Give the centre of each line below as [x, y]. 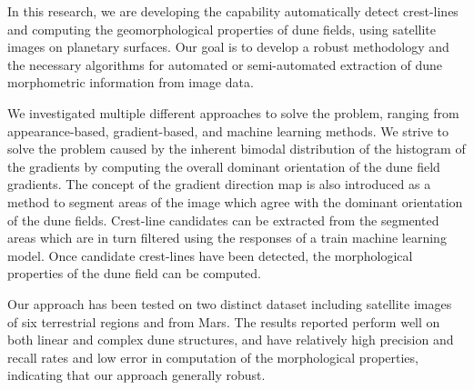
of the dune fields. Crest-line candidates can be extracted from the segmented [223, 220]
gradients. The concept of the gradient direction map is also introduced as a [219, 184]
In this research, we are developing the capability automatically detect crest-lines [233, 11]
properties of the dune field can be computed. [135, 273]
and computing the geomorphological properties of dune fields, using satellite [222, 29]
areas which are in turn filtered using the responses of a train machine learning [227, 238]
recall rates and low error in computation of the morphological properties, [213, 357]
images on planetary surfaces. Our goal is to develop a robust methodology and [228, 47]
